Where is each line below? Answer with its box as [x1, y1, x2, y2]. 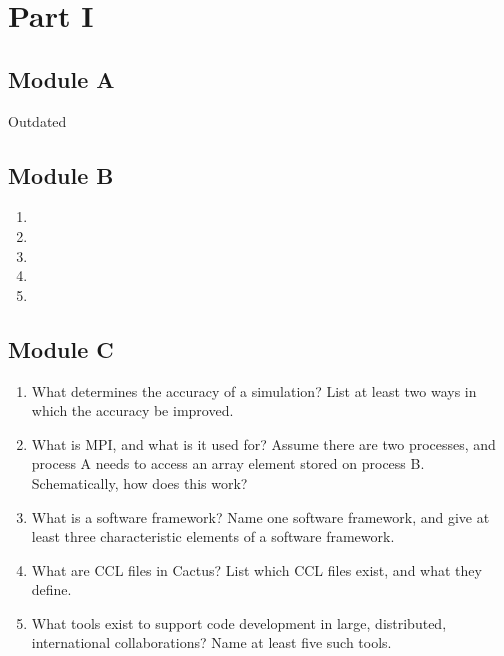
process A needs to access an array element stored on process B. [31, 453, 425, 474]
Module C [8, 333, 114, 364]
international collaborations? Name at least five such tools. [31, 632, 392, 653]
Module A [8, 63, 115, 94]
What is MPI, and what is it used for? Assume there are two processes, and [31, 433, 496, 454]
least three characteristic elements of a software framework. [31, 526, 395, 547]
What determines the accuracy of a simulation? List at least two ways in [31, 380, 477, 401]
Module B [8, 159, 114, 190]
